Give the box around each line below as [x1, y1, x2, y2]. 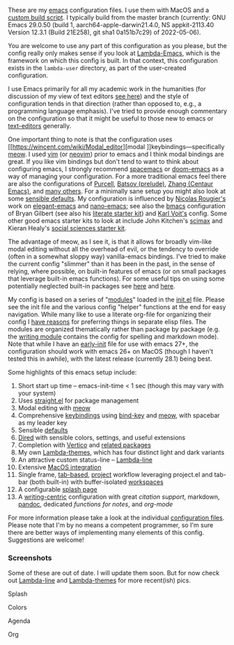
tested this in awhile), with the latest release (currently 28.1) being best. [8, 355, 212, 363]
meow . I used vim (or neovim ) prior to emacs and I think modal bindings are [8, 150, 224, 158]
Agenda [8, 616, 31, 625]
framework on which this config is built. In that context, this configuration [8, 56, 218, 65]
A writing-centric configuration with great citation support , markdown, [17, 492, 220, 501]
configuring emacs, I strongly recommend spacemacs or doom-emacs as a [8, 165, 224, 173]
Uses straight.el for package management [17, 396, 139, 405]
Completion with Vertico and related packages [17, 441, 152, 449]
